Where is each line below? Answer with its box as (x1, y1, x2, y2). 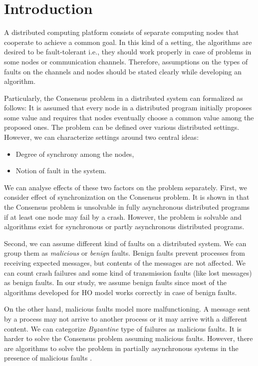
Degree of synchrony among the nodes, (15, 148, 134, 159)
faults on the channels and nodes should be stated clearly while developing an (4, 66, 242, 76)
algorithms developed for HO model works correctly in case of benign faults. (4, 287, 237, 297)
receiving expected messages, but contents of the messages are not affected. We (4, 258, 246, 268)
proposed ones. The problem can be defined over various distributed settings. (4, 122, 240, 132)
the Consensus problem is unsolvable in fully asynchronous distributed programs (4, 202, 250, 212)
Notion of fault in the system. (15, 165, 107, 176)
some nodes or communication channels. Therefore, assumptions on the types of (4, 56, 248, 66)
